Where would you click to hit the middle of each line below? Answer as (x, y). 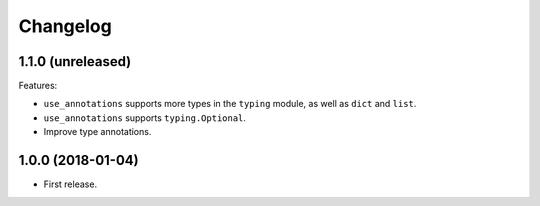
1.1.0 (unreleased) (75, 61)
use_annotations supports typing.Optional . (145, 117)
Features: (38, 86)
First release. (70, 184)
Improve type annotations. (97, 132)
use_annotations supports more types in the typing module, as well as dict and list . (230, 104)
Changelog (65, 26)
